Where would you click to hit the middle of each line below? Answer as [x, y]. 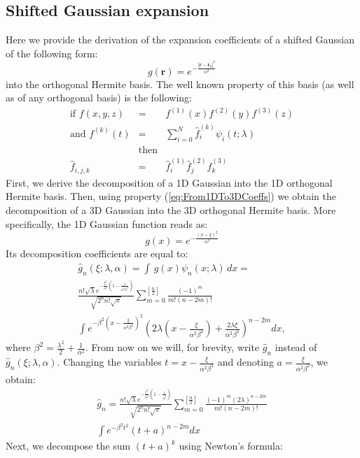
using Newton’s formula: [231, 446]
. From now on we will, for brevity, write [172, 347]
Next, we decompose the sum [68, 446]
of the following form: [52, 53]
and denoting [245, 362]
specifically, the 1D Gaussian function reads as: [107, 223]
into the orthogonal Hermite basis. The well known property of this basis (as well [180, 84]
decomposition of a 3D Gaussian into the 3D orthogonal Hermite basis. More [171, 210]
